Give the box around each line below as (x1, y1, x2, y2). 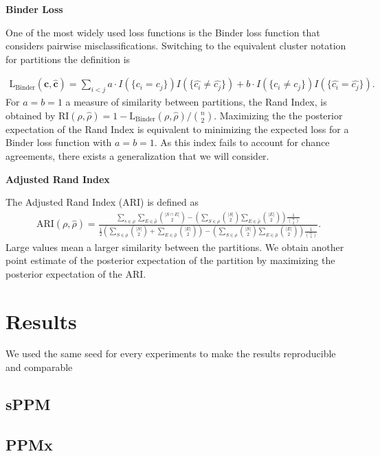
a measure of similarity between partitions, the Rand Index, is (65, 95, 327, 109)
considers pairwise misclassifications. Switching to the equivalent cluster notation (5, 38, 346, 53)
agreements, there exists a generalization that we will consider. (5, 148, 269, 163)
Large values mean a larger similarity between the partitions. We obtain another (5, 239, 344, 254)
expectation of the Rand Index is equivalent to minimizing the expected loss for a (5, 121, 349, 136)
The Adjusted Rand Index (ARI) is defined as (5, 195, 199, 209)
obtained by (5, 108, 56, 122)
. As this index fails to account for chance (154, 135, 330, 149)
